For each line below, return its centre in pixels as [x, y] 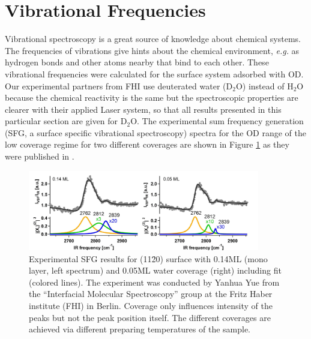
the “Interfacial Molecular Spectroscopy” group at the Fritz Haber [151, 294]
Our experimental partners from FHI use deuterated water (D [119, 85]
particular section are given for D [66, 121]
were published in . [40, 156]
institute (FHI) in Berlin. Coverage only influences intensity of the [151, 305]
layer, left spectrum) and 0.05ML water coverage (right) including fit [155, 270]
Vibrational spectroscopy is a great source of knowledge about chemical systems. [153, 39]
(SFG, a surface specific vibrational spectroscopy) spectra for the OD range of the [155, 132]
